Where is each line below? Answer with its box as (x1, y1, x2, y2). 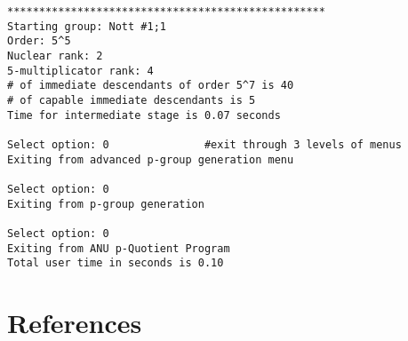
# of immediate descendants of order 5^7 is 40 (7, 79, 294, 92)
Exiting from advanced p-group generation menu (7, 153, 294, 166)
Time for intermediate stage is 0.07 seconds (7, 108, 281, 122)
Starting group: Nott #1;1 (7, 20, 166, 33)
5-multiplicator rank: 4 (7, 64, 154, 77)
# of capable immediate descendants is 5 (7, 93, 256, 107)
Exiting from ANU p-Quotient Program (7, 242, 230, 255)
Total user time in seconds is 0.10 (7, 257, 224, 270)
